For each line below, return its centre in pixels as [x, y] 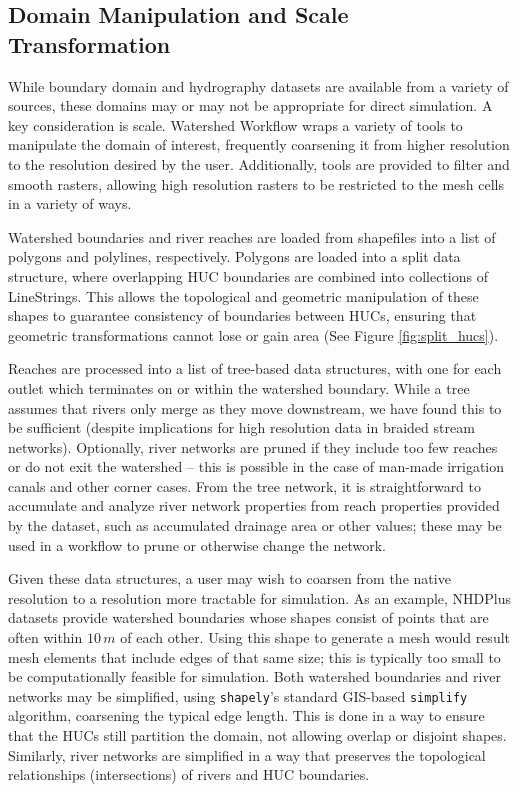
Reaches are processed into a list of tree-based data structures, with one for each [255, 368]
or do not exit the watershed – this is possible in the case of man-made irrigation [256, 466]
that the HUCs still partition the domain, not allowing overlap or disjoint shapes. [257, 735]
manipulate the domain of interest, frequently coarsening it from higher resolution [259, 144]
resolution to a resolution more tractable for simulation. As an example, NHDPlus [260, 597]
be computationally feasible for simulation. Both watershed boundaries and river [255, 676]
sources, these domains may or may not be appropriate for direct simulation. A [250, 105]
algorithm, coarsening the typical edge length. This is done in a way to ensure [246, 715]
